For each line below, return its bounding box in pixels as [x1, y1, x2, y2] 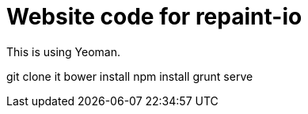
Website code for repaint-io [6, 3, 302, 30]
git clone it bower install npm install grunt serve [6, 69, 253, 83]
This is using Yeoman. [6, 44, 121, 59]
